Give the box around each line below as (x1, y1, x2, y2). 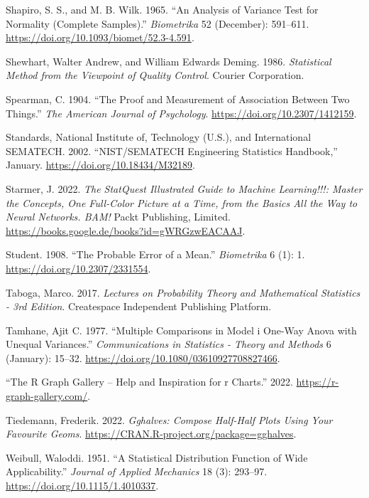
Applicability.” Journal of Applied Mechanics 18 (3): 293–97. (6, 464, 268, 479)
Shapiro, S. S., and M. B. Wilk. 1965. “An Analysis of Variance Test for (6, 2, 319, 16)
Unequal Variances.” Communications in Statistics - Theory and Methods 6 (6, 337, 331, 351)
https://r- (296, 374, 339, 389)
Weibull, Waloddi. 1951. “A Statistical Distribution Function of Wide (6, 450, 308, 465)
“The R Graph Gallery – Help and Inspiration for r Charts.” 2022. (6, 374, 293, 389)
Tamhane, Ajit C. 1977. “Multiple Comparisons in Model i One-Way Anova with (6, 322, 357, 337)
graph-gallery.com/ (6, 388, 88, 403)
